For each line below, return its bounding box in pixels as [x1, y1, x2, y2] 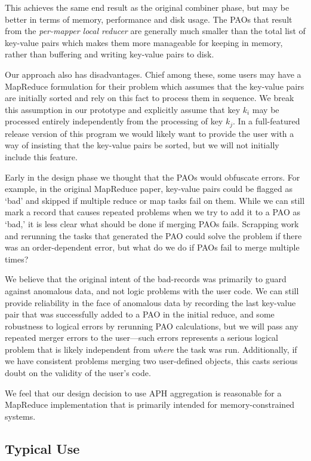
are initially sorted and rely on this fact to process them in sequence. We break [5, 91, 294, 104]
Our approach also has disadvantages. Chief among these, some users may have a [5, 68, 301, 80]
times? [5, 252, 29, 265]
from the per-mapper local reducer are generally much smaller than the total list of [5, 25, 306, 37]
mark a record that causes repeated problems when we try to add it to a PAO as [5, 206, 300, 218]
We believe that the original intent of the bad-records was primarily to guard [5, 273, 287, 285]
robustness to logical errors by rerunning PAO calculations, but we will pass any [5, 319, 298, 332]
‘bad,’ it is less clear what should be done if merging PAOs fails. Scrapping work [5, 217, 299, 230]
